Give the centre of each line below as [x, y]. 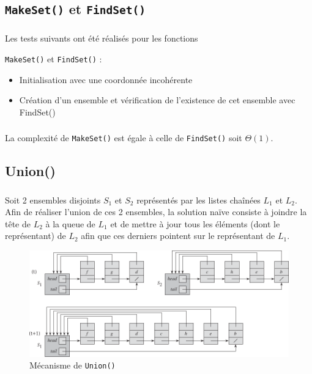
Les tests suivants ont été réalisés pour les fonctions [102, 38]
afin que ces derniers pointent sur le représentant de [178, 236]
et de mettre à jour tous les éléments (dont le [195, 223]
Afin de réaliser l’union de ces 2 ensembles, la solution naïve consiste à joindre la [156, 212]
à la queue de [70, 223]
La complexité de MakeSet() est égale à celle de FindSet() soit [124, 138]
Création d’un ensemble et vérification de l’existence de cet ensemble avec [157, 100]
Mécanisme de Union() [72, 365]
